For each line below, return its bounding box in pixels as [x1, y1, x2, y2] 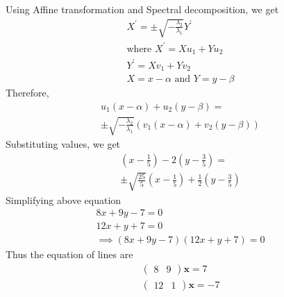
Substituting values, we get [6, 137, 121, 151]
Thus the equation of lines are [6, 247, 133, 262]
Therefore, [6, 85, 49, 100]
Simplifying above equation [6, 192, 122, 207]
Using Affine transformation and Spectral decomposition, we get [6, 2, 279, 16]
